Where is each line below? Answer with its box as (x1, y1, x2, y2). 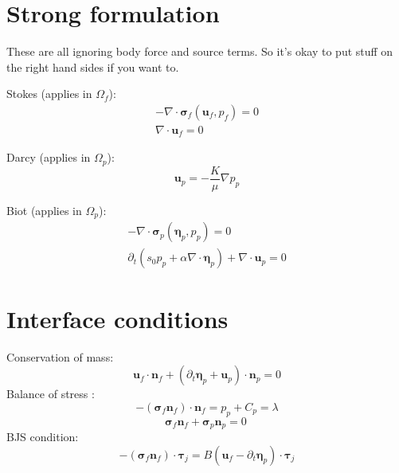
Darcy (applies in (6, 149, 91, 166)
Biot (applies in (6, 201, 82, 218)
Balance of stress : (6, 385, 95, 402)
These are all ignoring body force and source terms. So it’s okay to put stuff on (6, 43, 393, 60)
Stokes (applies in (6, 85, 92, 102)
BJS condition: (6, 428, 79, 445)
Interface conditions (6, 302, 229, 334)
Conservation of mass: (6, 348, 114, 365)
